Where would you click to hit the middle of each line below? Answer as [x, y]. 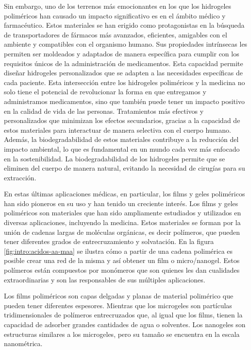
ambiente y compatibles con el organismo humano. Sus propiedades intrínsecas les [126, 44]
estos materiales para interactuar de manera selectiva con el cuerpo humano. [117, 130]
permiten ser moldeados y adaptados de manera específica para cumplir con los [122, 53]
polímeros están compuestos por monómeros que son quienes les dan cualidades [122, 270]
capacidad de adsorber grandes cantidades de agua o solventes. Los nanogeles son [125, 324]
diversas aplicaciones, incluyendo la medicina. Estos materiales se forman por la [122, 222]
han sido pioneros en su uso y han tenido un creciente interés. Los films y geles [121, 203]
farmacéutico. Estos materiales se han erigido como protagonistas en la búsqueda [124, 25]
